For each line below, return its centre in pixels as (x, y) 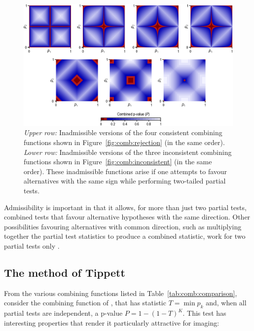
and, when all (226, 303)
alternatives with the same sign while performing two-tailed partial (125, 181)
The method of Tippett (65, 272)
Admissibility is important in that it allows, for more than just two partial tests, (125, 207)
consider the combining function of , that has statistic (85, 303)
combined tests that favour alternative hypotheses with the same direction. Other (127, 217)
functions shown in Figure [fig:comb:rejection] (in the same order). (124, 142)
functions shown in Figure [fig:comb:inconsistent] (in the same (118, 162)
